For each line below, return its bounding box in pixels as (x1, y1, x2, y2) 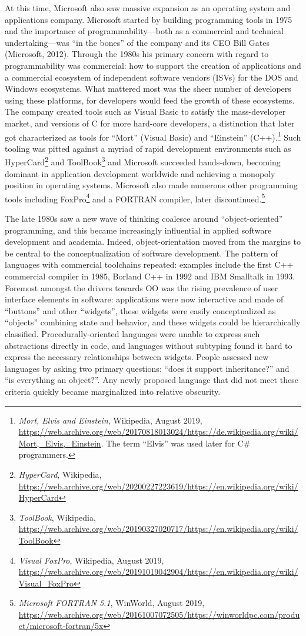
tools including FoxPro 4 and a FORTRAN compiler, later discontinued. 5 (5, 191, 265, 205)
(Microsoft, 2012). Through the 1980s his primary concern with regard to (5, 48, 269, 60)
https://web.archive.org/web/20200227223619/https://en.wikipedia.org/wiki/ (18, 480, 298, 492)
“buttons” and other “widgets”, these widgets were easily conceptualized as (5, 304, 276, 317)
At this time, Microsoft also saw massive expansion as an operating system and (5, 2, 291, 14)
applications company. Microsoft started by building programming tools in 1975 (5, 13, 292, 25)
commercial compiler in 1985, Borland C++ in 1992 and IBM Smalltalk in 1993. (5, 270, 295, 282)
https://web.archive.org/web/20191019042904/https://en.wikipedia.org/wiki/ (18, 565, 298, 578)
